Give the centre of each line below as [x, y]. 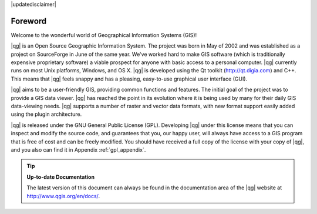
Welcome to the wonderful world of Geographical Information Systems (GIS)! [104, 35]
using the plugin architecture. [46, 114]
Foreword [29, 21]
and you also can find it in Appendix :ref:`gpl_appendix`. [78, 149]
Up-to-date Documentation [61, 177]
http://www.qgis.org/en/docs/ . [63, 196]
